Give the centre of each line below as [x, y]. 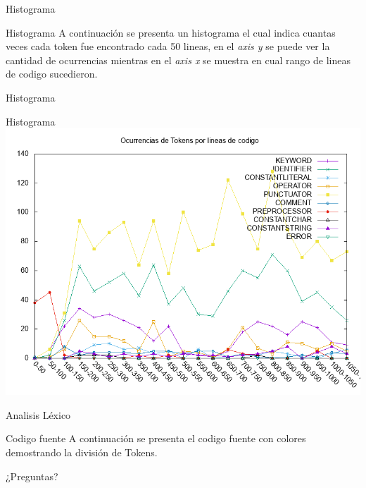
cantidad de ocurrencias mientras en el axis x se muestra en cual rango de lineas [178, 60]
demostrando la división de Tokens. [82, 452]
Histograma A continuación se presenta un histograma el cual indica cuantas [171, 32]
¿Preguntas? [32, 476]
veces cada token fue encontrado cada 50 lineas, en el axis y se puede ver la [168, 46]
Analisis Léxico [38, 414]
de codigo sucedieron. [52, 74]
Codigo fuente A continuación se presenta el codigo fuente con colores [156, 438]
